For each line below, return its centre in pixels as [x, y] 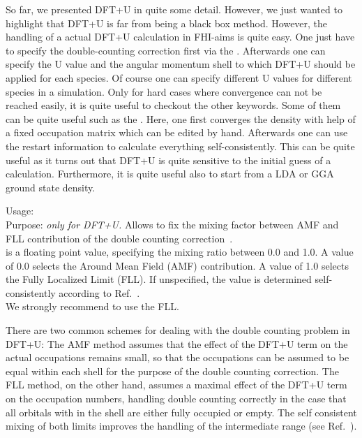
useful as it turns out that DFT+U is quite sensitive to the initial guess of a [168, 160]
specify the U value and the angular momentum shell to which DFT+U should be [181, 64]
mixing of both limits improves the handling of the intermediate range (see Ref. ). [181, 426]
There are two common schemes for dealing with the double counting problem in [178, 330]
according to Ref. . [99, 292]
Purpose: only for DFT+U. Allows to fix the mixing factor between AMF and [172, 224]
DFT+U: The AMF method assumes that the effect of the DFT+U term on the [177, 343]
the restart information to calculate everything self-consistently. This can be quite [180, 146]
